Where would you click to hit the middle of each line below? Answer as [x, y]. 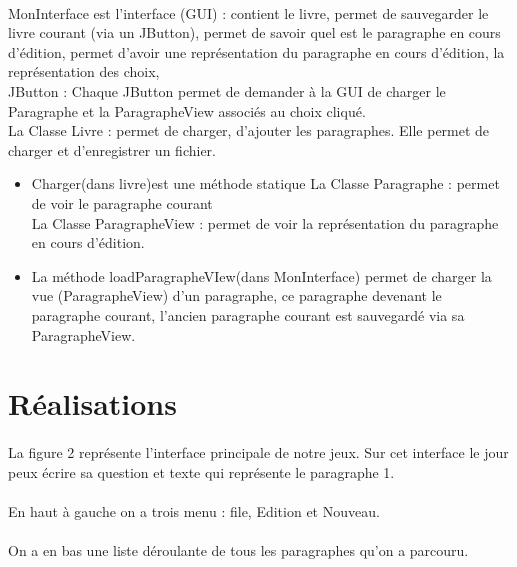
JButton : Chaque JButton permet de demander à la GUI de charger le [227, 90]
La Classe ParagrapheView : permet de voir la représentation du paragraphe [265, 222]
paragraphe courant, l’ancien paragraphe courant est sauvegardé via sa [248, 314]
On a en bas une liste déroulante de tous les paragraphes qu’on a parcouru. [238, 550]
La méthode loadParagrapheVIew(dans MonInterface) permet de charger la [261, 275]
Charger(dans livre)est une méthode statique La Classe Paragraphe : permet [265, 183]
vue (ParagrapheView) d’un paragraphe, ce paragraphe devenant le [236, 295]
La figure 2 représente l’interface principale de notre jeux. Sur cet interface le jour [258, 452]
